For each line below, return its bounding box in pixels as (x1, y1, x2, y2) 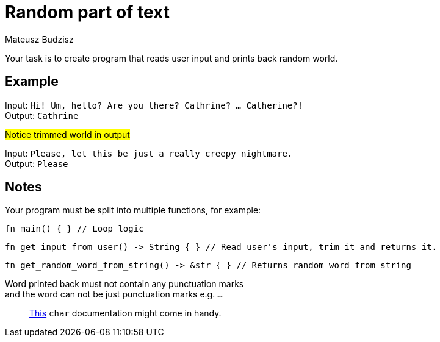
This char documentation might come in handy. (29, 308, 222, 319)
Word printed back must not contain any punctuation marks (5, 279, 244, 290)
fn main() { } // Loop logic (5, 224, 144, 234)
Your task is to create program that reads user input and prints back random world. (5, 52, 338, 63)
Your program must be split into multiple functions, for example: (5, 205, 261, 216)
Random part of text (5, 2, 170, 23)
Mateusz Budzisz (5, 34, 74, 45)
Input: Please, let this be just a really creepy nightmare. (5, 148, 293, 159)
